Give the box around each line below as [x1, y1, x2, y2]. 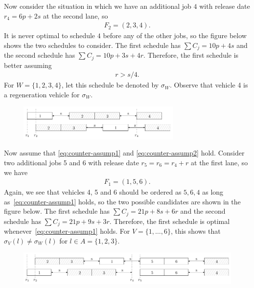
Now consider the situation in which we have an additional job [4, 1, 191, 11]
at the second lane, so [43, 10, 108, 21]
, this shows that [170, 226, 221, 236]
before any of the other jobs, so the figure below [103, 30, 247, 41]
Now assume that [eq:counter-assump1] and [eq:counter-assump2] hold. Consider [4, 148, 245, 158]
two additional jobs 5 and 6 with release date [4, 157, 139, 167]
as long [202, 187, 224, 197]
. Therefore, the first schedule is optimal [109, 216, 230, 226]
